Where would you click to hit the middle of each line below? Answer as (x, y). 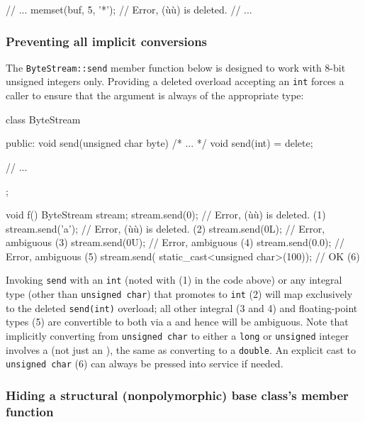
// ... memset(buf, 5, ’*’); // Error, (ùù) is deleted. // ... (129, 9)
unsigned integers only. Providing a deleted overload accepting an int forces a (175, 81)
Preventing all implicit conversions (107, 41)
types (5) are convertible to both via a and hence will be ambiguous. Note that (177, 322)
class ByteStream (43, 119)
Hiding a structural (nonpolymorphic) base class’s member (177, 395)
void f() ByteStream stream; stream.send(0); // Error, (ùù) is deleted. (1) (166, 215)
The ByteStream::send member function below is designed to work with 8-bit (176, 67)
